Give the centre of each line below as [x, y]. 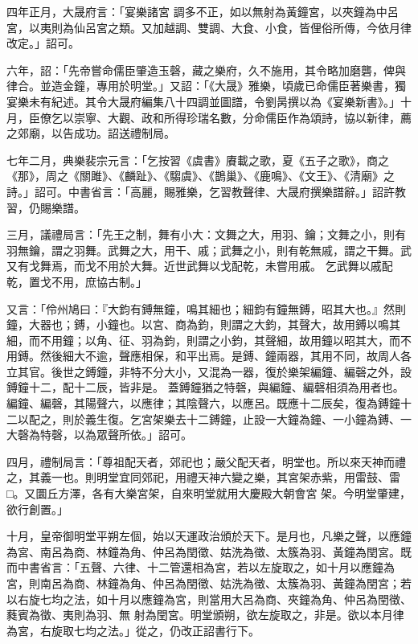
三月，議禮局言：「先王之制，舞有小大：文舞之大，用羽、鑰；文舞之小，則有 [206, 234]
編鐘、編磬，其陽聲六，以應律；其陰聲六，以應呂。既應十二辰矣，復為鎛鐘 [203, 403]
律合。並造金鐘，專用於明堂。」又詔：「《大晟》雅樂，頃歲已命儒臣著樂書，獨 [206, 86]
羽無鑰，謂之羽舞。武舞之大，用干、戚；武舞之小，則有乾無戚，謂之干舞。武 [209, 250]
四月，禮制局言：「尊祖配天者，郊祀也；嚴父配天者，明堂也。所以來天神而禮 [206, 461]
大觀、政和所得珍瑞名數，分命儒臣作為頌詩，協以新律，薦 [259, 117]
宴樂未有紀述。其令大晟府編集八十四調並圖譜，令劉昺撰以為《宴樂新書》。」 [203, 101]
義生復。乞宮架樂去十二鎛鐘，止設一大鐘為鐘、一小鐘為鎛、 [242, 418]
